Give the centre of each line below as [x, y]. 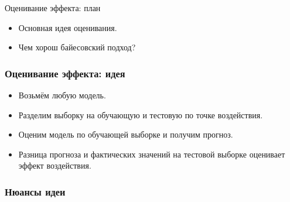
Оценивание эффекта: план [53, 8]
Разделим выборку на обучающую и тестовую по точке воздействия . [141, 114]
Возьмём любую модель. [62, 95]
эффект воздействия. [55, 165]
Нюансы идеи [35, 191]
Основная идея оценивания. [68, 27]
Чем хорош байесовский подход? [77, 47]
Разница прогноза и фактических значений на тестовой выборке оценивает [152, 154]
